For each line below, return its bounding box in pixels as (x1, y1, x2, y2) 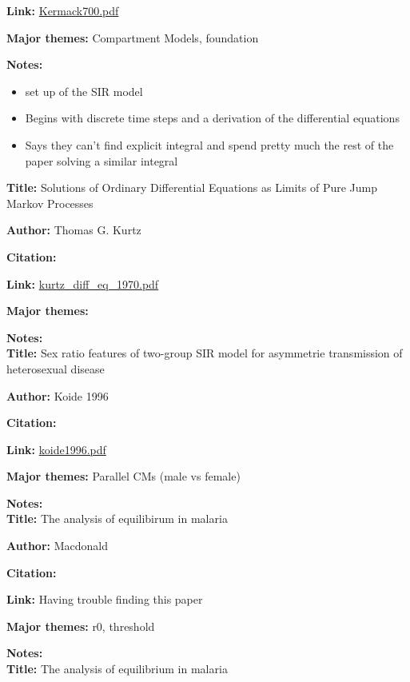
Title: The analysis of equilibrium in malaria (6, 660, 228, 677)
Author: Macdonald (6, 537, 108, 554)
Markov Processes (6, 194, 94, 211)
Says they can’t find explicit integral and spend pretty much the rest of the (25, 136, 394, 153)
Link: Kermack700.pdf (6, 2, 119, 18)
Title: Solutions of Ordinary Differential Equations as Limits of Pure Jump (6, 179, 378, 196)
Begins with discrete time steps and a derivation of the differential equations (25, 110, 400, 126)
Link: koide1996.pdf (6, 441, 106, 457)
